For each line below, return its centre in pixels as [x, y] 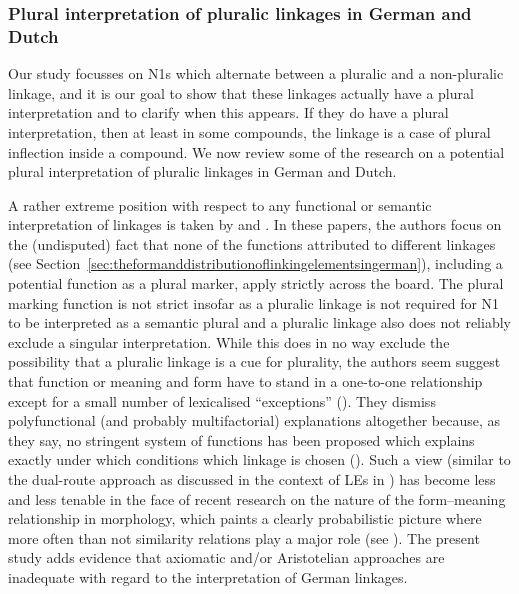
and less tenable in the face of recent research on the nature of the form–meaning [257, 498]
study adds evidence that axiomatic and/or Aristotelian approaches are [226, 557]
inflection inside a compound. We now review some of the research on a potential [256, 151]
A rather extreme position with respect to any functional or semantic [220, 204]
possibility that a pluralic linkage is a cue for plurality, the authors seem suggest [254, 361]
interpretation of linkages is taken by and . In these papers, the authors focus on [255, 224]
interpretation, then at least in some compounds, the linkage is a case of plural [249, 131]
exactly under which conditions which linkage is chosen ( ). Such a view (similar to [259, 459]
